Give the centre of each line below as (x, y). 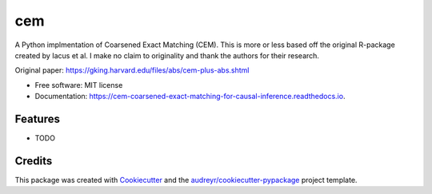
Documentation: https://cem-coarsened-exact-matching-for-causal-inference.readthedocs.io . (190, 97)
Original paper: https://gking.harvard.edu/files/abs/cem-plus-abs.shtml (132, 70)
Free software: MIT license (79, 85)
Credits (34, 161)
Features (37, 119)
